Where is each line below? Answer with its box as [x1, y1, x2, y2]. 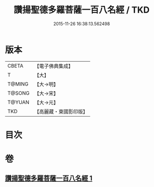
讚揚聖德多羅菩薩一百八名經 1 [5, 174, 93, 183]
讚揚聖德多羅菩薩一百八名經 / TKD [14, 4, 150, 16]
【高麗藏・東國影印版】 [34, 108, 88, 115]
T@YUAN [7, 99, 30, 105]
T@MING [7, 81, 29, 87]
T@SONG [7, 89, 30, 96]
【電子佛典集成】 [34, 63, 74, 69]
